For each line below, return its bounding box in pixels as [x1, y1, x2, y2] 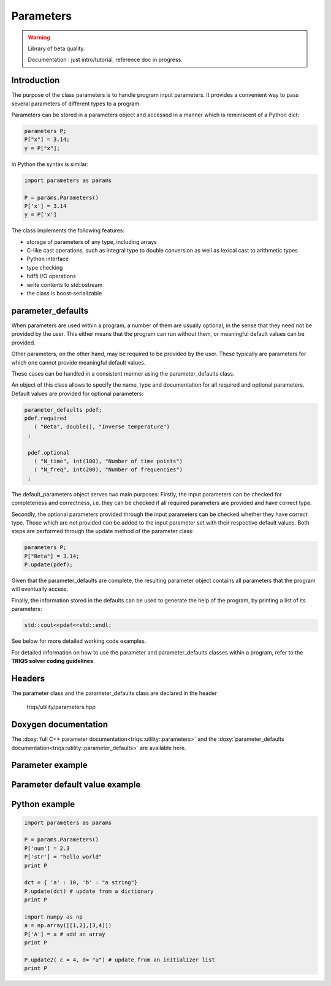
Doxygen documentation [11, 719, 108, 730]
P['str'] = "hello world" [24, 854, 102, 860]
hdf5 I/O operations [26, 273, 77, 280]
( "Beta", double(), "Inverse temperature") [34, 423, 170, 430]
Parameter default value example [11, 779, 141, 790]
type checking [26, 264, 63, 271]
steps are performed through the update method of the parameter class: [11, 528, 194, 535]
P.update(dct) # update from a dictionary [24, 887, 154, 895]
